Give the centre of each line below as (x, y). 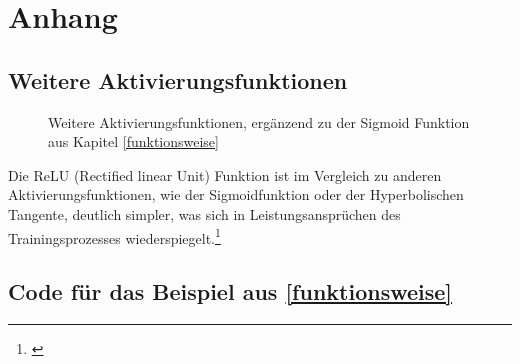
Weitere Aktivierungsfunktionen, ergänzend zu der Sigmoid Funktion (259, 121)
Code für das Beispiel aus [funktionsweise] (230, 291)
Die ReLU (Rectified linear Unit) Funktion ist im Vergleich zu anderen (225, 174)
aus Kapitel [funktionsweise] (133, 141)
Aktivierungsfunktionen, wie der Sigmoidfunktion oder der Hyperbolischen (236, 194)
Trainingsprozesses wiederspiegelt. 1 (114, 236)
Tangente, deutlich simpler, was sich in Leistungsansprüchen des (204, 213)
